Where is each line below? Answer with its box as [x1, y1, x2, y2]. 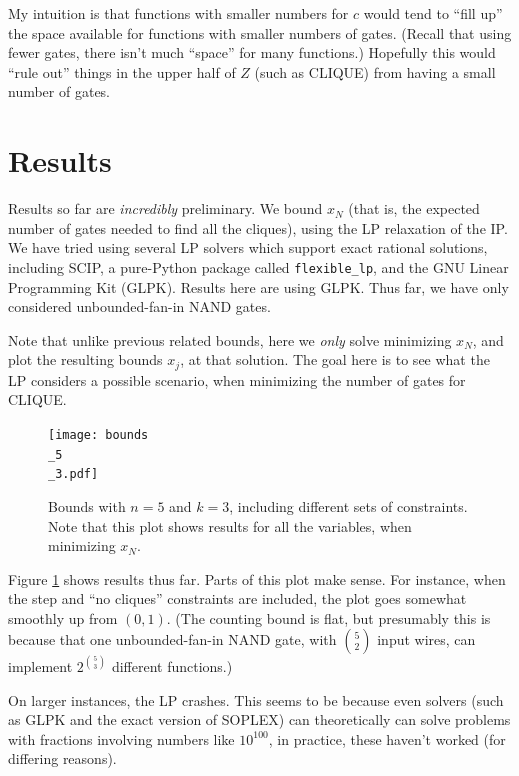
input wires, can [377, 629, 476, 650]
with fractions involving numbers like [8, 728, 235, 749]
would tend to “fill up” [363, 3, 503, 23]
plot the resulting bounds [8, 349, 163, 370]
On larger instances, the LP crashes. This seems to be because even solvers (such [8, 689, 504, 710]
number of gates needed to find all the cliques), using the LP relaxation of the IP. [8, 217, 508, 238]
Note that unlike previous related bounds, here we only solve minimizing [8, 329, 452, 350]
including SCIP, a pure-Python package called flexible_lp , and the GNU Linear [8, 256, 509, 277]
